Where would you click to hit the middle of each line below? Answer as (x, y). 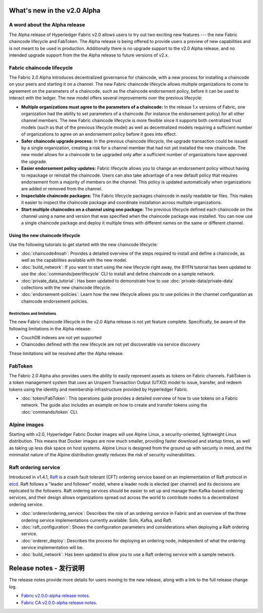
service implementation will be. (52, 548)
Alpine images (26, 425)
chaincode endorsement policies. (55, 301)
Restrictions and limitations (33, 313)
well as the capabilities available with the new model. (74, 260)
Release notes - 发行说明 (47, 568)
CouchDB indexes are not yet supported (61, 337)
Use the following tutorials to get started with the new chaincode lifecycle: (83, 245)
